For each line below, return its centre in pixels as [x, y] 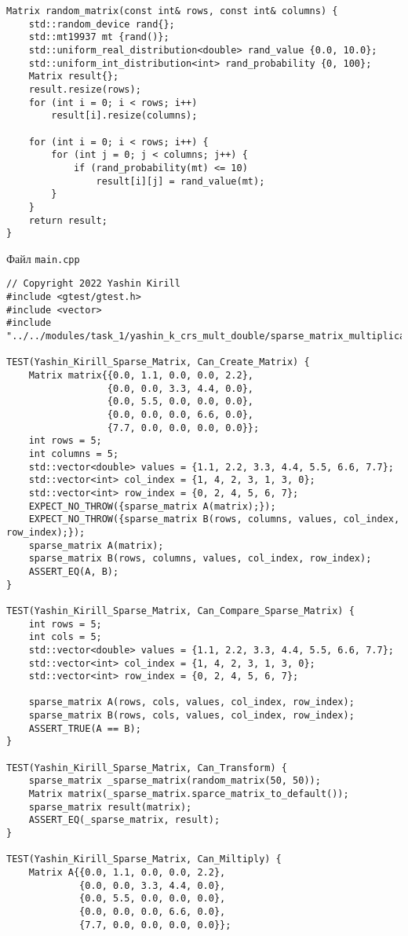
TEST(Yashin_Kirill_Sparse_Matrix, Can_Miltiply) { [144, 859]
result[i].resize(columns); [124, 116]
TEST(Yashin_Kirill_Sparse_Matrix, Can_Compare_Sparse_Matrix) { [180, 611]
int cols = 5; [65, 637]
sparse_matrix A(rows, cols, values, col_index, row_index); [191, 702]
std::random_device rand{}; [102, 24]
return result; [68, 220]
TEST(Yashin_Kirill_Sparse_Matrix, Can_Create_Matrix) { [158, 362]
